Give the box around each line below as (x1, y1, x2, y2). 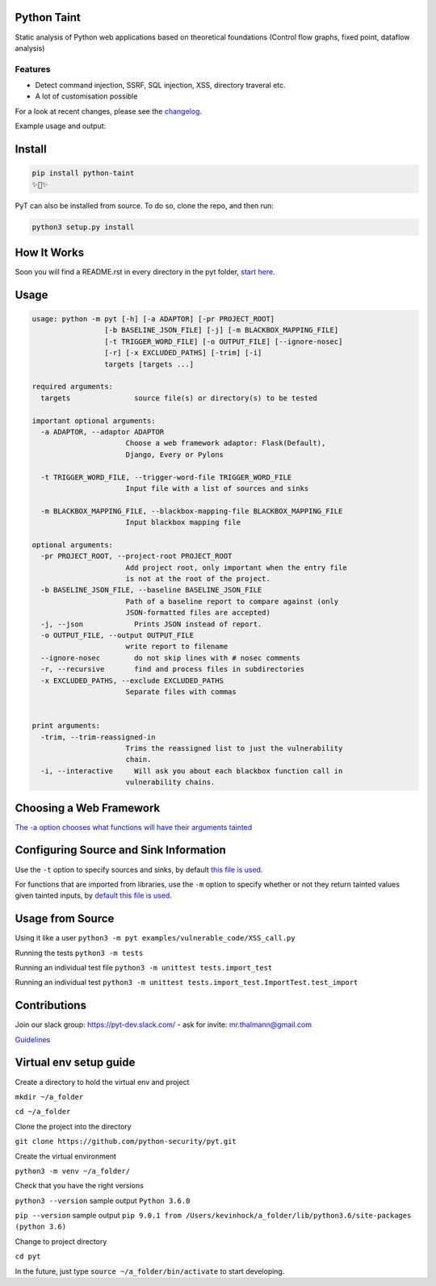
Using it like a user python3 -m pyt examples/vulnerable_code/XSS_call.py (15, 933, 296, 943)
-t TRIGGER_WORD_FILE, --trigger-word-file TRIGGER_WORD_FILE (40, 472, 292, 482)
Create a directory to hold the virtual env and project (15, 1077, 190, 1087)
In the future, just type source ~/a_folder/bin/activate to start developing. (15, 1266, 285, 1276)
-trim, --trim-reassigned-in (40, 732, 157, 742)
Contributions (15, 999, 86, 1012)
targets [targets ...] (103, 359, 194, 369)
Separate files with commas (125, 687, 237, 696)
